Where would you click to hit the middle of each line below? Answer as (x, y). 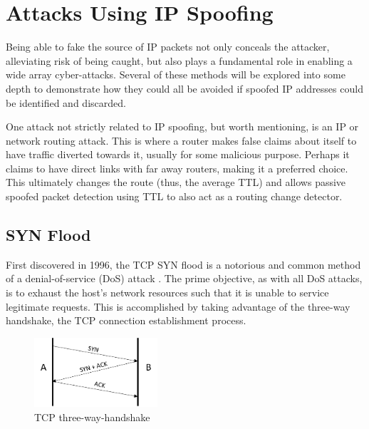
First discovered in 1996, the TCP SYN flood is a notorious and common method (183, 264)
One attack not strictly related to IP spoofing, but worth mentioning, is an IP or (182, 126)
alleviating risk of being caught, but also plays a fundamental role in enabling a (179, 60)
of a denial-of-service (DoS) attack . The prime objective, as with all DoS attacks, (184, 278)
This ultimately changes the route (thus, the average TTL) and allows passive (176, 182)
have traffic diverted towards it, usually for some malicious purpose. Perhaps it (178, 154)
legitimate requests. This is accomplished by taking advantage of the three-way (178, 306)
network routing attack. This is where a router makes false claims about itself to (181, 140)
